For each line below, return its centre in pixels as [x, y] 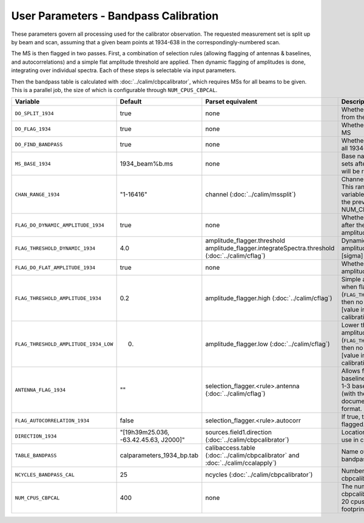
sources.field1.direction [239, 432]
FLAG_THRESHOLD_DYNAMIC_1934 [55, 248]
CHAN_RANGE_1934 [37, 194]
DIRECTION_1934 [36, 436]
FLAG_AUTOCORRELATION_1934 [52, 420]
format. [352, 409]
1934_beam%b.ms [146, 164]
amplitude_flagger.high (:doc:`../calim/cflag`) [269, 298]
